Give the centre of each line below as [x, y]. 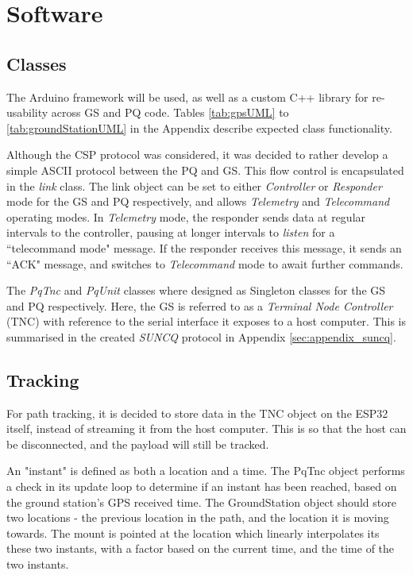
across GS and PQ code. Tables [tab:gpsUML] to [170, 112]
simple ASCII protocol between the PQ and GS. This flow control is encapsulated [205, 170]
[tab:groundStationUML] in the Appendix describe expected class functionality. [199, 127]
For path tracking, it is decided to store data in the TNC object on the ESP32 [197, 413]
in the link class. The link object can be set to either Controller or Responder [194, 185]
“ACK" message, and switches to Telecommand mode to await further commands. [205, 263]
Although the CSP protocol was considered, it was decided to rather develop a [197, 154]
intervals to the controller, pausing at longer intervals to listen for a [171, 232]
